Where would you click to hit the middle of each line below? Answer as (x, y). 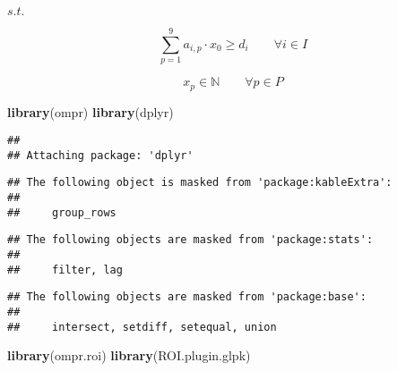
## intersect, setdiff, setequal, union (142, 327)
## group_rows (62, 212)
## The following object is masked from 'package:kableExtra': (200, 183)
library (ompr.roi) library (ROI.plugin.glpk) (129, 355)
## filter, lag (65, 270)
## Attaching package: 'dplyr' (100, 155)
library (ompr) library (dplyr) (91, 111)
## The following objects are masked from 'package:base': (187, 297)
